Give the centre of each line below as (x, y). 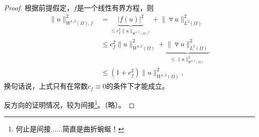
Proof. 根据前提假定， (39, 7)
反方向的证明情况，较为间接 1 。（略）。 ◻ (69, 104)
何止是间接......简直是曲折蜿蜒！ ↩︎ (70, 129)
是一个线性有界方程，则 (115, 7)
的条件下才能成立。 (138, 86)
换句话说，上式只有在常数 (46, 86)
